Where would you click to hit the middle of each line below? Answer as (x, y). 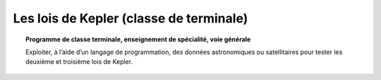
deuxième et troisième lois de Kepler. (79, 62)
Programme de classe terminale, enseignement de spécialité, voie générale (138, 39)
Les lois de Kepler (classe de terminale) (131, 18)
